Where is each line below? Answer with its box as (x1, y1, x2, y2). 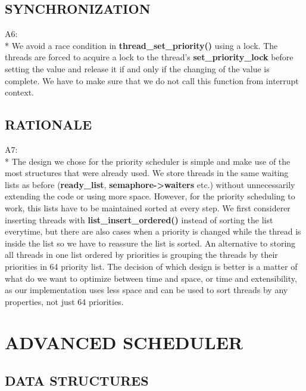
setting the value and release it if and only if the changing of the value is (5, 62, 270, 75)
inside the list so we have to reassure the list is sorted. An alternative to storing (5, 236, 296, 249)
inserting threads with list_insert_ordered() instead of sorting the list (5, 213, 273, 226)
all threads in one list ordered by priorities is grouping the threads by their (5, 248, 278, 261)
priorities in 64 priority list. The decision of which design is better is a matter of (5, 260, 298, 272)
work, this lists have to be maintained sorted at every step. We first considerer (5, 201, 291, 214)
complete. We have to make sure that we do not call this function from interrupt (5, 74, 299, 87)
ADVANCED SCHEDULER (5, 330, 243, 355)
